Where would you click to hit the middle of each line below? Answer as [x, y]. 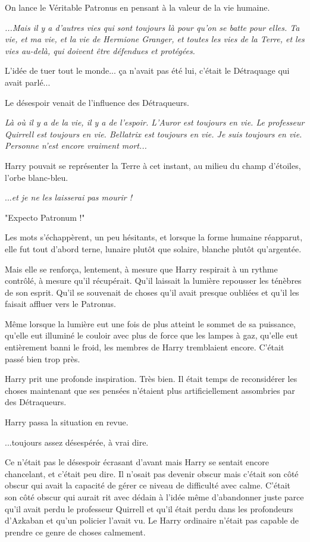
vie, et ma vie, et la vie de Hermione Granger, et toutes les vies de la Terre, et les [155, 39]
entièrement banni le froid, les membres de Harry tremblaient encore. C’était [145, 347]
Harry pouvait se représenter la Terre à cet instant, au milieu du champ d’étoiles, [153, 165]
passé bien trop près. [43, 358]
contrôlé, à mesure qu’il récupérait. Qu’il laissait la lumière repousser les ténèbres [153, 281]
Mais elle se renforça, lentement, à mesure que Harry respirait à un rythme [141, 269]
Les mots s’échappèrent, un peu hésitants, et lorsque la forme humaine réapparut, [154, 237]
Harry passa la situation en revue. [67, 422]
